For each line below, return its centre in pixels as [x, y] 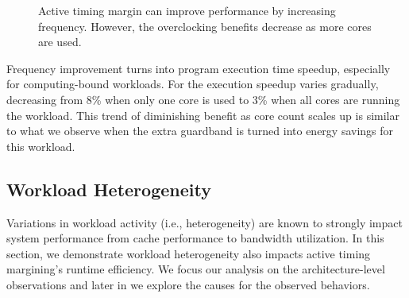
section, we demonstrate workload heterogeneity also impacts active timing [189, 253]
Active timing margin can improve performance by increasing [187, 10]
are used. [60, 42]
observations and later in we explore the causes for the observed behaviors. [188, 284]
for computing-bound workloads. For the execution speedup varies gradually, [193, 84]
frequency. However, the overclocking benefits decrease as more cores [205, 26]
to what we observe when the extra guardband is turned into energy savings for [200, 131]
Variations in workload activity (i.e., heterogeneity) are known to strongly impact [204, 222]
